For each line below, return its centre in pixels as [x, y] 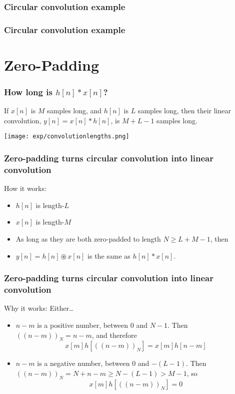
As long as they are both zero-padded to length [88, 239]
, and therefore [114, 335]
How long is [28, 91]
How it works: [25, 188]
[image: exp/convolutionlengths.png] [67, 137]
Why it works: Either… [39, 308]
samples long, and [74, 111]
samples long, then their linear [184, 111]
